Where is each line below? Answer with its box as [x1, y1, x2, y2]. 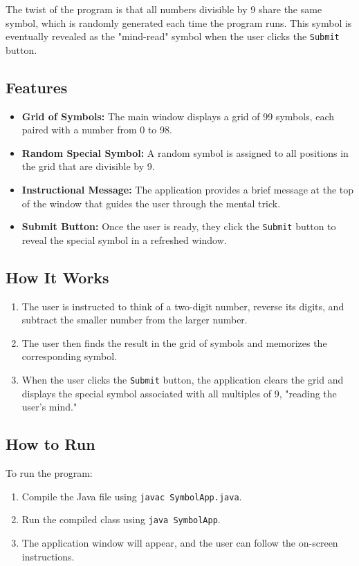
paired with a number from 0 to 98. [21, 122, 172, 137]
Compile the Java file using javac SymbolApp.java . [21, 489, 242, 503]
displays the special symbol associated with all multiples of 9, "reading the [21, 386, 337, 400]
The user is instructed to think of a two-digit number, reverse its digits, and [21, 299, 344, 313]
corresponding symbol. [21, 349, 117, 364]
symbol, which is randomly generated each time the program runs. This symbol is [6, 15, 352, 30]
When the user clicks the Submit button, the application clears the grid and [21, 372, 344, 387]
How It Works [6, 266, 109, 287]
